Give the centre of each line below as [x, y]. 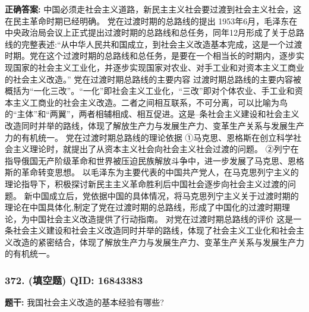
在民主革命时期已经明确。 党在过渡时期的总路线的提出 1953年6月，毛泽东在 [151, 21]
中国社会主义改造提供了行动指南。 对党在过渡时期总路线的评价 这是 [161, 218]
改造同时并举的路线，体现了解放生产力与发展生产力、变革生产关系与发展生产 [154, 125]
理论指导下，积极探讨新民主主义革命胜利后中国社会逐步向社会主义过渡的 [146, 183]
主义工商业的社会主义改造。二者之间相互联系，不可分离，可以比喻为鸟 [150, 102]
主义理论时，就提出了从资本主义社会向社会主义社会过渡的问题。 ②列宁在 [156, 149]
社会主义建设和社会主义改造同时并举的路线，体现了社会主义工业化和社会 [154, 230]
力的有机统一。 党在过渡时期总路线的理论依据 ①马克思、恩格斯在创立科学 [149, 137]
